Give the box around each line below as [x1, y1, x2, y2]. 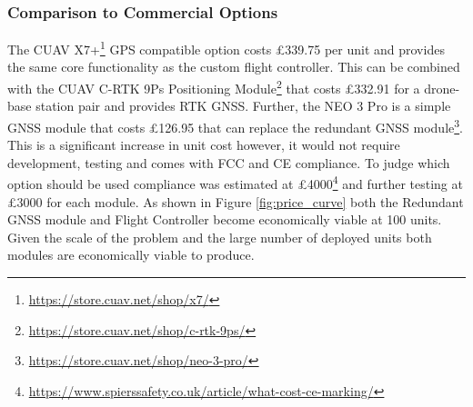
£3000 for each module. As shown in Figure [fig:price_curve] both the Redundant [7, 192, 464, 211]
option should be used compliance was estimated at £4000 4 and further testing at [7, 172, 463, 193]
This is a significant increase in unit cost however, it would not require [7, 135, 400, 154]
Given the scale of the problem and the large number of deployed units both [7, 227, 432, 246]
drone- [424, 78, 460, 97]
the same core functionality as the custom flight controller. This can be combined [7, 57, 460, 76]
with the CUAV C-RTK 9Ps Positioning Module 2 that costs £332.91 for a [7, 76, 420, 97]
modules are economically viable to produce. [7, 245, 255, 264]
